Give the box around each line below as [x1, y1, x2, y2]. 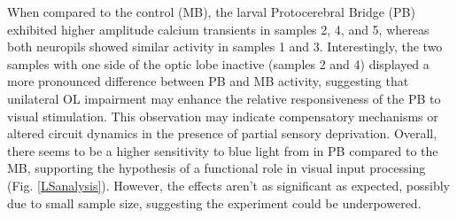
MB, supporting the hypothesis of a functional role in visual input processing [7, 159, 426, 177]
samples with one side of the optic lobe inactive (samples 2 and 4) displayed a [7, 54, 430, 73]
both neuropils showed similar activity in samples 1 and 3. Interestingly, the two [7, 37, 443, 56]
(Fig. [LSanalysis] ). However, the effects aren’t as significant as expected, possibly [7, 175, 451, 194]
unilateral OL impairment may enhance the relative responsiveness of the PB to [7, 89, 441, 107]
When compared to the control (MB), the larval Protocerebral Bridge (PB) [7, 3, 415, 20]
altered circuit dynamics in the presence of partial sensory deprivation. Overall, [7, 124, 438, 143]
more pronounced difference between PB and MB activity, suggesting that [7, 72, 409, 90]
